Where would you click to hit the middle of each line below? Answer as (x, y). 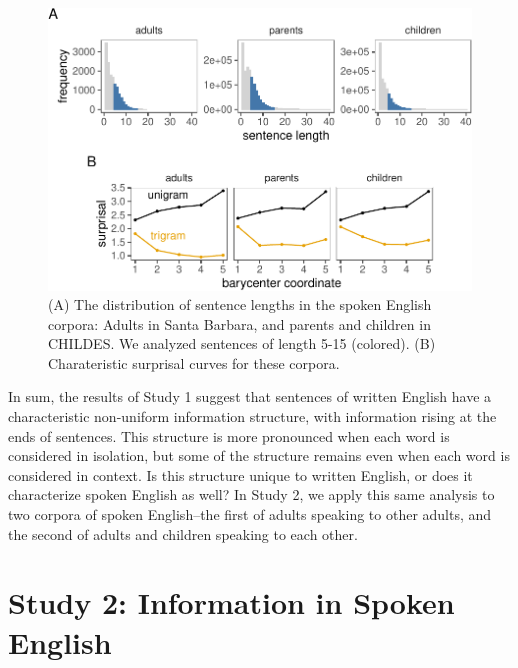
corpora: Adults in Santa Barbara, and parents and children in (239, 323)
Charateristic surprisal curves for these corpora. (194, 362)
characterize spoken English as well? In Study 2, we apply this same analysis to (251, 494)
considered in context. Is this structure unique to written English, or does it (240, 474)
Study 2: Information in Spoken (231, 602)
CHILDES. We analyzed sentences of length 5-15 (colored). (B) (242, 343)
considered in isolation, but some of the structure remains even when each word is (259, 455)
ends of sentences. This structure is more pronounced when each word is (229, 435)
